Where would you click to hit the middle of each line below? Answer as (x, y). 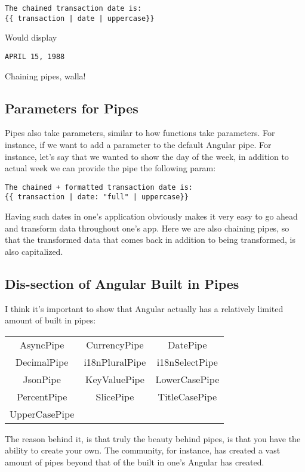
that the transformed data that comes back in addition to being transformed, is (150, 240)
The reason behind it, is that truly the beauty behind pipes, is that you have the (153, 438)
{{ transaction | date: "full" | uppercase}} (97, 197)
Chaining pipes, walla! (45, 75)
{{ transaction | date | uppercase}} (80, 18)
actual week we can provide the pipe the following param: (110, 168)
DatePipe (187, 344)
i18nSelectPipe (187, 362)
